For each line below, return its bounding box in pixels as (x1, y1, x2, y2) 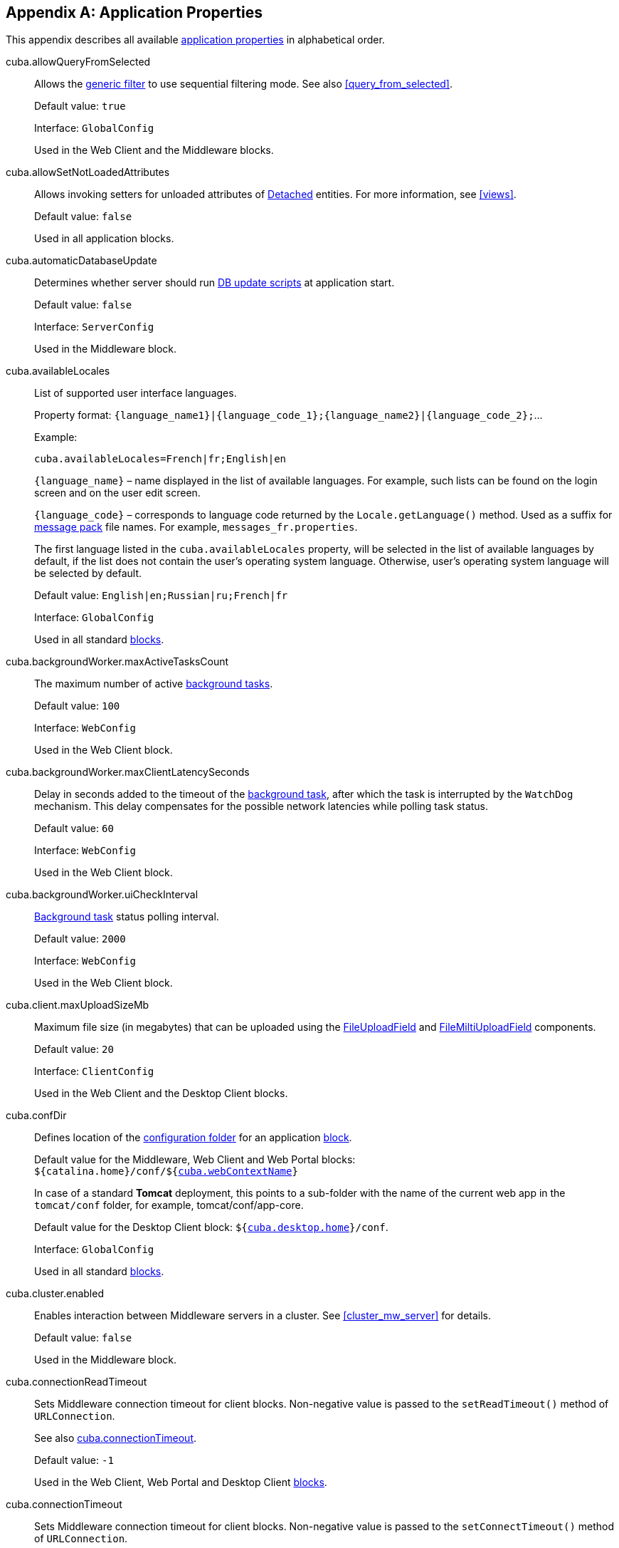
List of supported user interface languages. (34, 387, 237, 400)
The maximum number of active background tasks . (34, 677, 273, 690)
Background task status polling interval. (34, 910, 219, 923)
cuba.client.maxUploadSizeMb (6, 999, 149, 1012)
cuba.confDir (6, 1109, 67, 1122)
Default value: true (34, 100, 126, 113)
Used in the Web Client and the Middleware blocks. (34, 144, 274, 157)
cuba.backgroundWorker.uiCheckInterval (6, 888, 199, 901)
